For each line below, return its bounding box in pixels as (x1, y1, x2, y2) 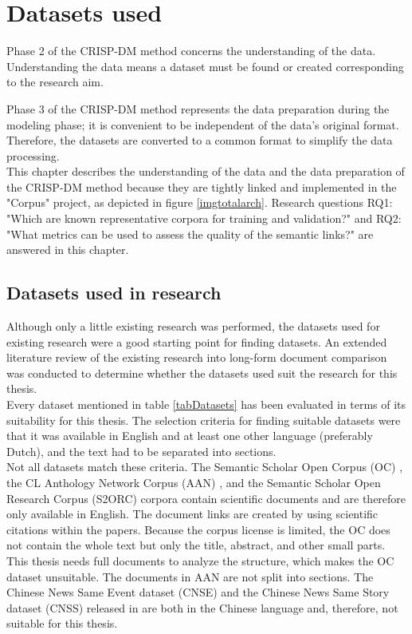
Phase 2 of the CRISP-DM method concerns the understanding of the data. (6, 42, 376, 59)
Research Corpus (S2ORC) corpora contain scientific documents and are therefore (6, 489, 406, 506)
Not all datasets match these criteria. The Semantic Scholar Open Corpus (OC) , (6, 458, 403, 475)
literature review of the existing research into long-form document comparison (6, 349, 387, 366)
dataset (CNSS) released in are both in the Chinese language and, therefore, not (6, 599, 398, 616)
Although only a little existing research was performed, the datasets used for (6, 318, 380, 335)
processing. (6, 147, 60, 164)
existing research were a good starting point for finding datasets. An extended (6, 333, 387, 350)
